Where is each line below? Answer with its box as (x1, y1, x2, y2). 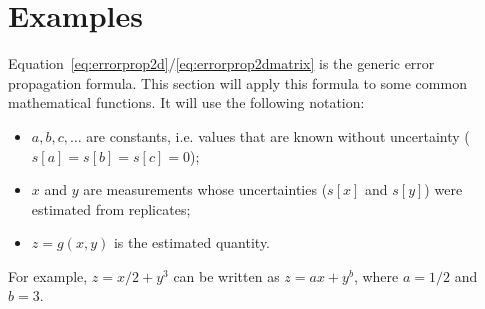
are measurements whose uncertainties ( (83, 179, 328, 200)
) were (424, 179, 463, 200)
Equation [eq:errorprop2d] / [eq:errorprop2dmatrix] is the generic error (8, 53, 435, 74)
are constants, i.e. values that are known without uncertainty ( (86, 125, 470, 146)
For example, (8, 265, 88, 286)
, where (353, 265, 399, 286)
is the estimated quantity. (113, 232, 271, 253)
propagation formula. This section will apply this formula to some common (8, 72, 467, 93)
